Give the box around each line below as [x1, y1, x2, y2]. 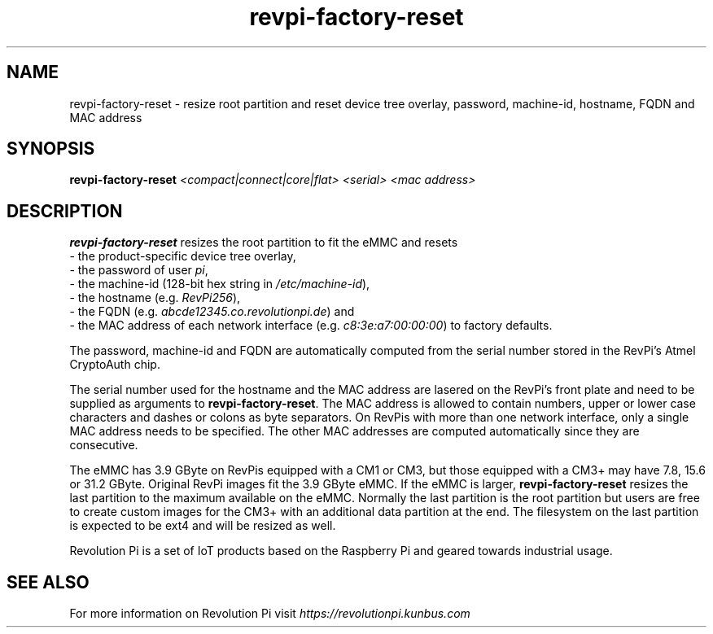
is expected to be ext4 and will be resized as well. [69, 518, 336, 533]
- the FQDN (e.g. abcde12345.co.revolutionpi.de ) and [69, 304, 355, 319]
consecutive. [69, 438, 138, 453]
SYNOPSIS [7, 138, 95, 160]
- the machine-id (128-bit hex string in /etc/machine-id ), [69, 277, 370, 291]
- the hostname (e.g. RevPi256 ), [69, 291, 241, 305]
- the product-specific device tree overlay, [69, 249, 296, 264]
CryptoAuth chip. [69, 357, 160, 372]
